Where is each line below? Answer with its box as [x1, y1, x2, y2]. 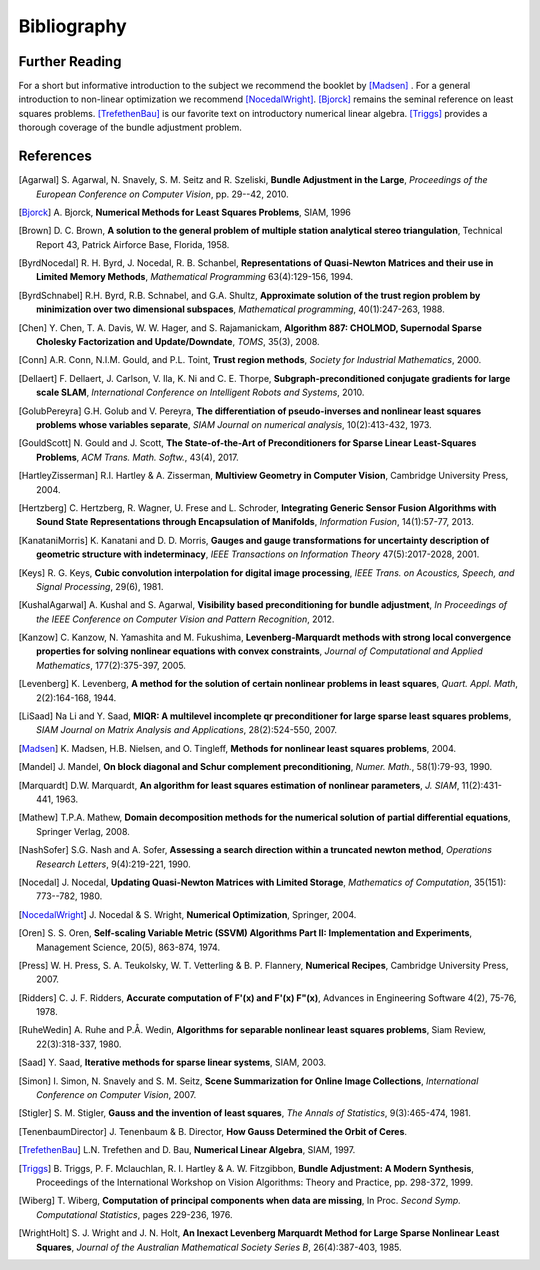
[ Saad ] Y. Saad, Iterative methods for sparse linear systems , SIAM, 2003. [18, 1056, 327, 1069]
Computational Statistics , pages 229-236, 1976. [36, 1208, 233, 1220]
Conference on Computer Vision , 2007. [36, 1089, 197, 1101]
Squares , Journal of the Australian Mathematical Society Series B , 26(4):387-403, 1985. [36, 1241, 402, 1253]
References [18, 148, 92, 165]
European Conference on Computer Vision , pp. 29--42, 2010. [36, 188, 289, 200]
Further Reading [18, 53, 122, 70]
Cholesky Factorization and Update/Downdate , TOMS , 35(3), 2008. [36, 336, 320, 348]
